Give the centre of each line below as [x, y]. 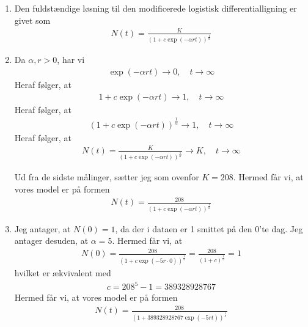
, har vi [71, 60]
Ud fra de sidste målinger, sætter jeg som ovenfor [107, 177]
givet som [32, 20]
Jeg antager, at [42, 228]
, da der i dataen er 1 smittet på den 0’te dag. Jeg [209, 228]
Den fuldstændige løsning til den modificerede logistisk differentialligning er [156, 8]
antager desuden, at [51, 241]
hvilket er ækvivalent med [63, 273]
